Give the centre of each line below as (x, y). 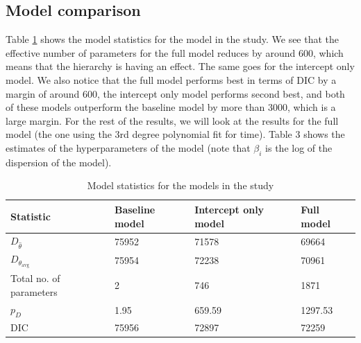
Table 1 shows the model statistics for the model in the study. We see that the (173, 39)
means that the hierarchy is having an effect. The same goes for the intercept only (180, 66)
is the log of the (299, 147)
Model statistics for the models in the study (180, 185)
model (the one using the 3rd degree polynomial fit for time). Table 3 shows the (175, 134)
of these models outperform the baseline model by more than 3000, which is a (171, 107)
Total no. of (35, 278)
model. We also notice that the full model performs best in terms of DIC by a (171, 79)
